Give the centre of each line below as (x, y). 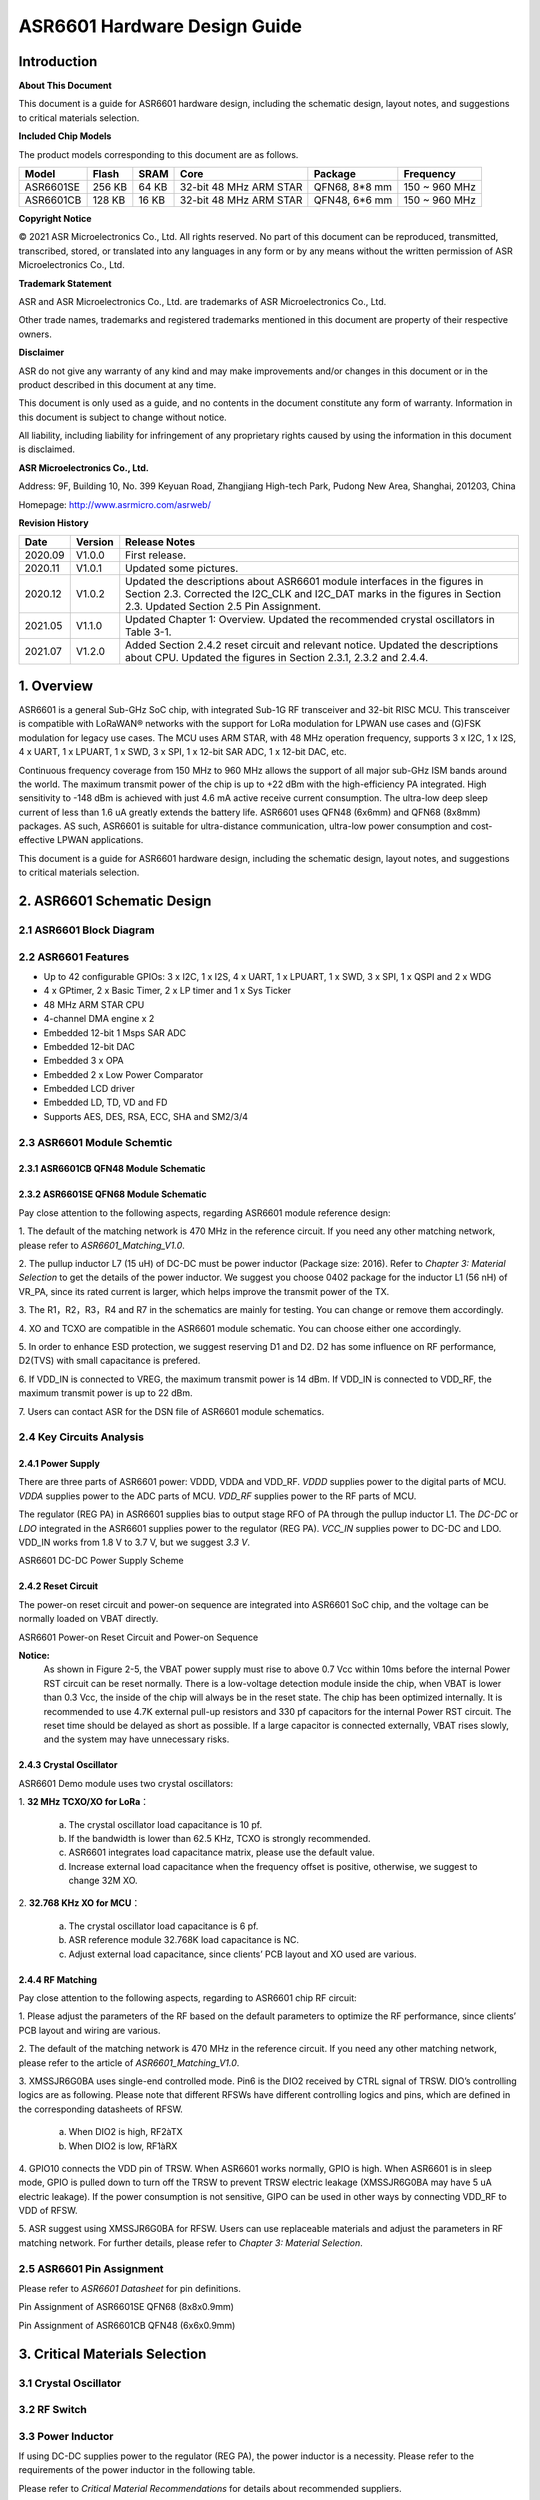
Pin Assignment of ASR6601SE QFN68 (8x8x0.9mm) (126, 2307)
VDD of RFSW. (48, 2211)
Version (94, 542)
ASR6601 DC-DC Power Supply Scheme (101, 1561)
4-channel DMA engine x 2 (99, 1019)
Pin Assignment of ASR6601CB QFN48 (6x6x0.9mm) (127, 2325)
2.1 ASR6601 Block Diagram (86, 930)
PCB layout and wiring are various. (89, 2030)
